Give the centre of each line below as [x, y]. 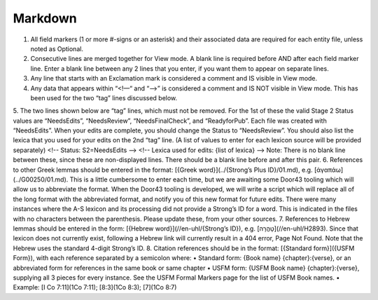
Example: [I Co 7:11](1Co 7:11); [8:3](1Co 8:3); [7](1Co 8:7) [95, 287]
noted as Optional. [57, 48]
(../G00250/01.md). [41, 179]
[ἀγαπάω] [328, 170]
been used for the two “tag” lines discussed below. [104, 97]
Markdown [45, 18]
